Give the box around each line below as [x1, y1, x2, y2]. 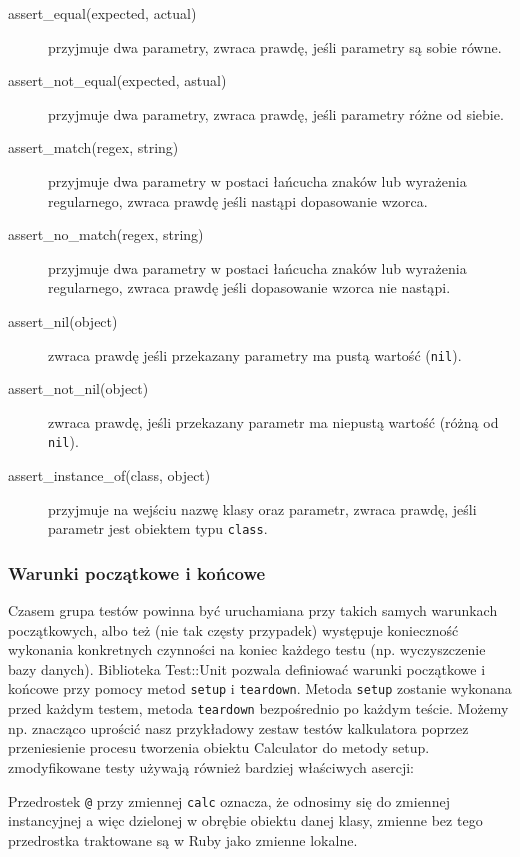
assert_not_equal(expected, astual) [8, 70, 227, 91]
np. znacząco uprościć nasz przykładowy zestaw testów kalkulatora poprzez [8, 717, 469, 738]
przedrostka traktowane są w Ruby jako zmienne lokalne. [8, 829, 358, 850]
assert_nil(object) [8, 310, 118, 331]
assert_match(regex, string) [8, 137, 179, 158]
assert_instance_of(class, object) [8, 465, 211, 486]
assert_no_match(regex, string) [8, 224, 204, 245]
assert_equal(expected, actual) [8, 3, 197, 23]
